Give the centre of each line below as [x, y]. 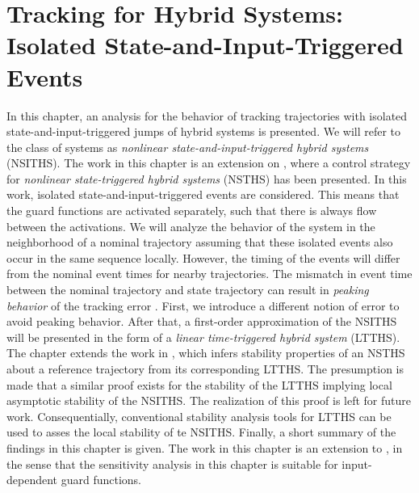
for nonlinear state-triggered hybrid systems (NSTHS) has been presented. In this [207, 178]
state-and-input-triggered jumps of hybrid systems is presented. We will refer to [204, 131]
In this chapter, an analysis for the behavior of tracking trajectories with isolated [207, 115]
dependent [32, 480]
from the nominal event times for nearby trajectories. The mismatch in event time [209, 274]
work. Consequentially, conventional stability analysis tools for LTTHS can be [199, 416]
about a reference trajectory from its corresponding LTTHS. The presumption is [205, 369]
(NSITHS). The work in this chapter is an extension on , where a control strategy [209, 163]
